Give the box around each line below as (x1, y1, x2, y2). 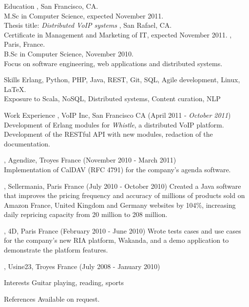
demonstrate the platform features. (4, 245, 108, 255)
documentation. (4, 138, 50, 148)
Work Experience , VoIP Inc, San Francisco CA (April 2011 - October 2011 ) (4, 109, 231, 120)
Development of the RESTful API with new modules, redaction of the (4, 129, 213, 139)
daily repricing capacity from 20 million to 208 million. (4, 209, 168, 219)
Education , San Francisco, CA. (4, 1, 98, 11)
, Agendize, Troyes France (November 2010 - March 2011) (4, 155, 176, 165)
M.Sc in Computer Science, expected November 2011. (4, 10, 164, 20)
